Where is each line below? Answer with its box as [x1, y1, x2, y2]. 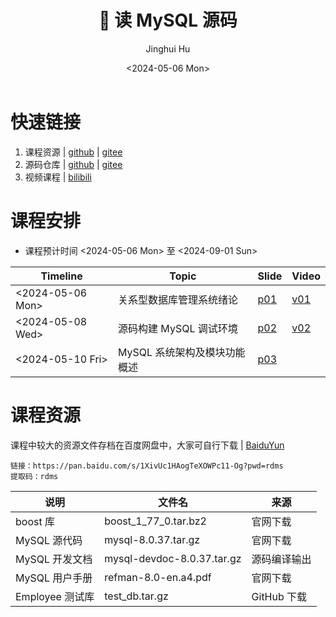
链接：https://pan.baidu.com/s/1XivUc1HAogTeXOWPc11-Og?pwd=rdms [10, 461, 284, 471]
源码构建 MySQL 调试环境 [118, 321, 238, 335]
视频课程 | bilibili [24, 171, 92, 183]
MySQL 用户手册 [15, 571, 93, 585]
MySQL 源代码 [15, 533, 83, 547]
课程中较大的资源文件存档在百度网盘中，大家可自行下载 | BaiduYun [10, 439, 285, 451]
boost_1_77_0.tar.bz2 [104, 514, 207, 528]
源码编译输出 [251, 552, 312, 566]
